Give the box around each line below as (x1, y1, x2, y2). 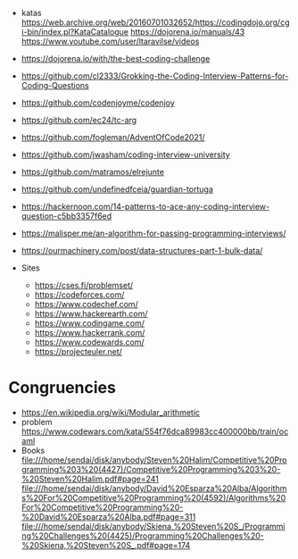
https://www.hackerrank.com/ (34, 328, 145, 338)
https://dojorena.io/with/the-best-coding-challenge (21, 54, 211, 63)
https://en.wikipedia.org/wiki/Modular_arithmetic (21, 406, 201, 418)
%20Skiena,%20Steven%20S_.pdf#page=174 (21, 539, 191, 550)
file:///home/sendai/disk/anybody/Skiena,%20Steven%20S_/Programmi (21, 521, 286, 531)
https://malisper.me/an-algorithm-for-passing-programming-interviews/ (21, 228, 286, 238)
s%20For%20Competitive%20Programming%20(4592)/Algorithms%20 (21, 492, 286, 503)
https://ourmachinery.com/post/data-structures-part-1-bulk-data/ (21, 246, 263, 255)
